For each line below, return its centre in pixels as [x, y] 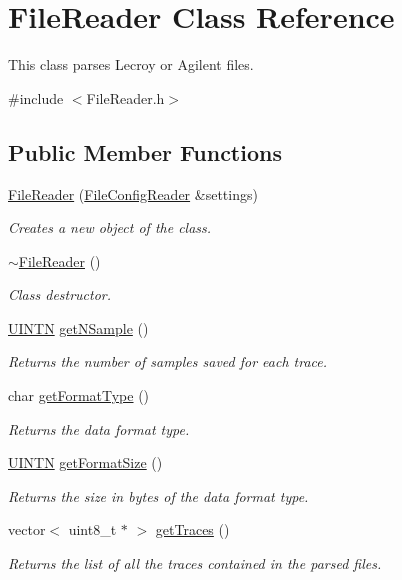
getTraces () [192, 529]
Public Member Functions [145, 151]
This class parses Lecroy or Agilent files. [131, 64]
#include [36, 97]
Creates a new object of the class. [110, 227]
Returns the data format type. [99, 428]
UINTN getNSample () [78, 327]
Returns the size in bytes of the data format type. [158, 495]
